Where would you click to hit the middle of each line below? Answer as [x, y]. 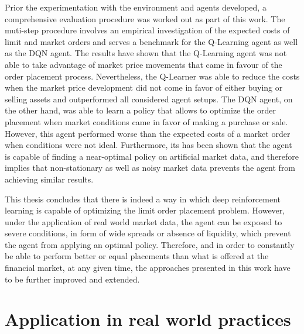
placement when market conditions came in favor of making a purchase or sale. [146, 121]
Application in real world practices [148, 319]
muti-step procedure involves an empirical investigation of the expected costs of [147, 30]
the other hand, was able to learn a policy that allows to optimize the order [141, 110]
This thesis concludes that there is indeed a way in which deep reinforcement [143, 199]
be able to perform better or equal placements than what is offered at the [137, 256]
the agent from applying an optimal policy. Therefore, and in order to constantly [150, 244]
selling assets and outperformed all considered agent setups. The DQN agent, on [149, 99]
